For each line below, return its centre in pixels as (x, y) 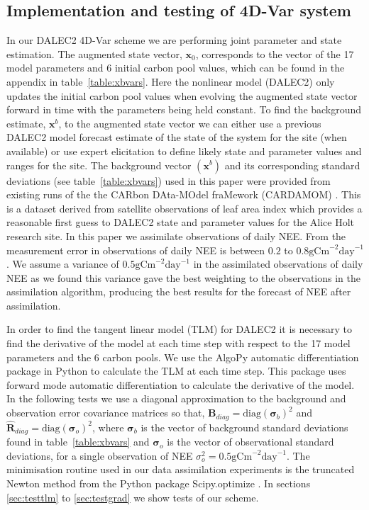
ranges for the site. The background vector (99, 165)
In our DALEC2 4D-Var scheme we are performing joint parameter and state (174, 40)
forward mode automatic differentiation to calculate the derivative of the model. (181, 384)
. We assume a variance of (63, 264)
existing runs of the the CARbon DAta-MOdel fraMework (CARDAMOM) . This (184, 194)
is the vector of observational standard (250, 442)
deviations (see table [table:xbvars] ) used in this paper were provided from (169, 180)
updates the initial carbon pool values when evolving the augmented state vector (182, 95)
